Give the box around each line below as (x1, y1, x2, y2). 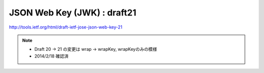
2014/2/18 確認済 (34, 53, 69, 59)
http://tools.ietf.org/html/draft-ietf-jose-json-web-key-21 (9, 24, 122, 30)
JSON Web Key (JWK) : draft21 (9, 7, 136, 18)
